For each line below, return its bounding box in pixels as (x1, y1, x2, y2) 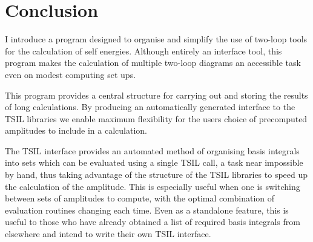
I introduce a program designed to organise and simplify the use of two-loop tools (5, 33, 308, 45)
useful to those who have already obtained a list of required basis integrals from (5, 215, 300, 228)
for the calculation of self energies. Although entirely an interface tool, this (5, 44, 282, 57)
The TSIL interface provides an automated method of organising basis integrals (5, 144, 300, 157)
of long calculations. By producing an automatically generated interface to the (5, 100, 295, 113)
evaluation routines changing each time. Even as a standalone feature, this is (5, 203, 289, 216)
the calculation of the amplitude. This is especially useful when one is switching (5, 180, 300, 192)
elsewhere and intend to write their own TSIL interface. (5, 227, 211, 240)
